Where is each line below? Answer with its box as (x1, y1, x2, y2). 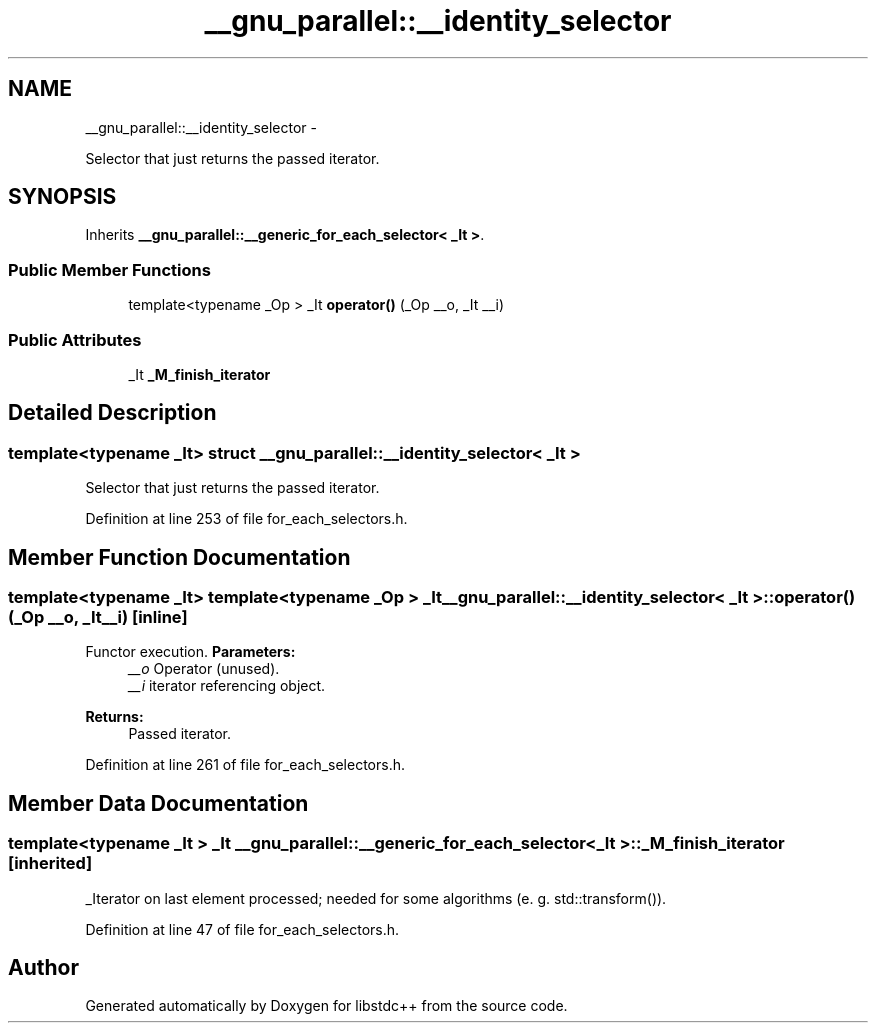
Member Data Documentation (8, 790, 309, 816)
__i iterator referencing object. (128, 677, 326, 695)
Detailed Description (8, 400, 217, 426)
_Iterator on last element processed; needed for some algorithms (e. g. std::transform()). (85, 889, 667, 907)
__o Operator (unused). (128, 660, 280, 678)
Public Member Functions (8, 259, 211, 280)
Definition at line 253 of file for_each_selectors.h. (85, 510, 408, 528)
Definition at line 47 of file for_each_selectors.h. (85, 920, 400, 938)
